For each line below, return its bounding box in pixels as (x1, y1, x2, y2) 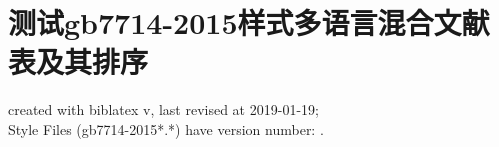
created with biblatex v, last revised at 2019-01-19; (8, 99, 319, 120)
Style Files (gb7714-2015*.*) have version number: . (8, 118, 324, 139)
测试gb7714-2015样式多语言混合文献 (8, 2, 490, 43)
